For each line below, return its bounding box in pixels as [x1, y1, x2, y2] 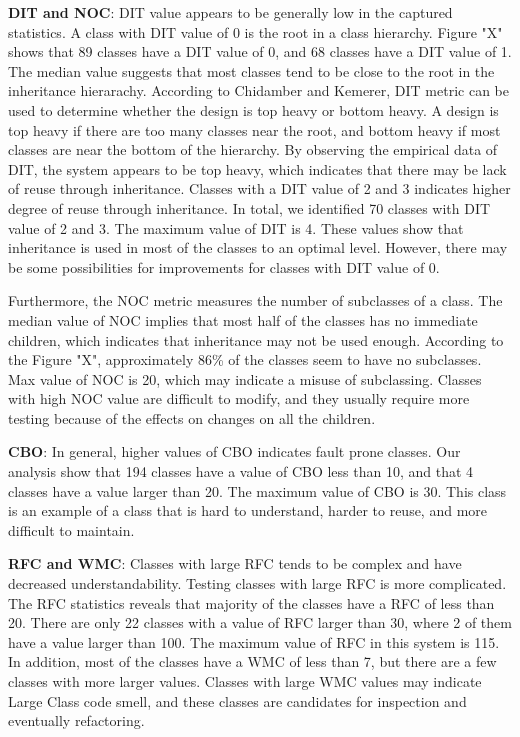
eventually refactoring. [8, 710, 145, 731]
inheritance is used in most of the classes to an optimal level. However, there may [8, 237, 508, 258]
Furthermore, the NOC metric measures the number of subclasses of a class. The [8, 290, 503, 311]
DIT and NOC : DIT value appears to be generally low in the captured [8, 2, 453, 22]
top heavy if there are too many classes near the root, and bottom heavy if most [8, 119, 501, 140]
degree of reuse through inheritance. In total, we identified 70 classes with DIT [8, 197, 491, 218]
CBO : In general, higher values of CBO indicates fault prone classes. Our [8, 441, 461, 462]
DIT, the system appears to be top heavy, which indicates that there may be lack [8, 158, 507, 179]
